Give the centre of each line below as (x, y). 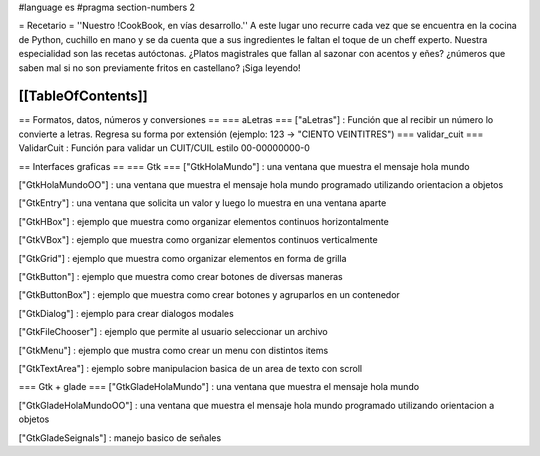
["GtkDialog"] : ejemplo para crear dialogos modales (126, 313)
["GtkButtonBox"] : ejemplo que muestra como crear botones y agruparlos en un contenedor (209, 295)
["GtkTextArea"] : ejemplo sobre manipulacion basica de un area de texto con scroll (190, 368)
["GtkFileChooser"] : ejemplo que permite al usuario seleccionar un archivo (173, 332)
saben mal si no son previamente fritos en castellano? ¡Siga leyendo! (159, 67)
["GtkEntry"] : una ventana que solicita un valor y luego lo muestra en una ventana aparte (202, 203)
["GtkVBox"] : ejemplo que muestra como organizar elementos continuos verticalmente (198, 240)
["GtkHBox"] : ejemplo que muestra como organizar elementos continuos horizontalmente (203, 221)
